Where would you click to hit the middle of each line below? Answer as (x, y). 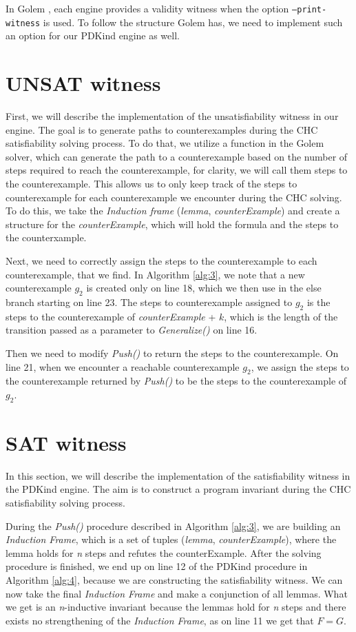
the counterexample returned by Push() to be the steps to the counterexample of (176, 381)
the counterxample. (46, 237)
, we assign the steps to (300, 366)
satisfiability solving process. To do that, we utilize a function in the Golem (165, 143)
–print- (310, 10)
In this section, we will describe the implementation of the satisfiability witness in (178, 475)
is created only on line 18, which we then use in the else (204, 288)
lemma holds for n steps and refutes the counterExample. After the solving (164, 552)
